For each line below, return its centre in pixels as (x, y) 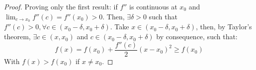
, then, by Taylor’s (224, 27)
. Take (120, 27)
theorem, (17, 36)
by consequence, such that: (197, 36)
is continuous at (153, 6)
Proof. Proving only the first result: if (61, 6)
